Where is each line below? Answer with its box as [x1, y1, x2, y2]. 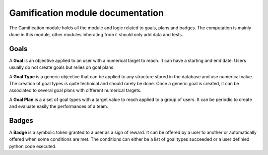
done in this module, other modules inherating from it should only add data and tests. [9, 31, 183, 37]
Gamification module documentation [9, 7, 164, 18]
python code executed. [9, 143, 57, 149]
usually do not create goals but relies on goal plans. [9, 64, 115, 70]
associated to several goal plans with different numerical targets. [9, 87, 141, 94]
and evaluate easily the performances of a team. [9, 103, 109, 109]
